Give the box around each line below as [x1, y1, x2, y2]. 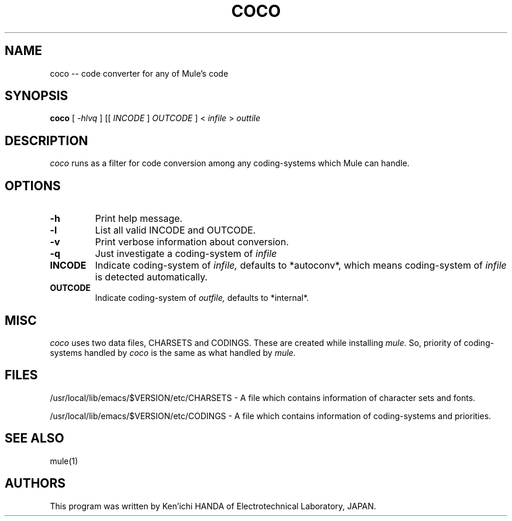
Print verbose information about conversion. [95, 236, 289, 248]
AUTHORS [5, 476, 66, 491]
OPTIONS [5, 178, 61, 193]
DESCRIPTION [5, 133, 88, 148]
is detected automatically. [95, 271, 208, 283]
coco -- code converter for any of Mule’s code [50, 68, 229, 78]
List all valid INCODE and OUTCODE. [95, 224, 256, 236]
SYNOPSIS [5, 88, 68, 104]
